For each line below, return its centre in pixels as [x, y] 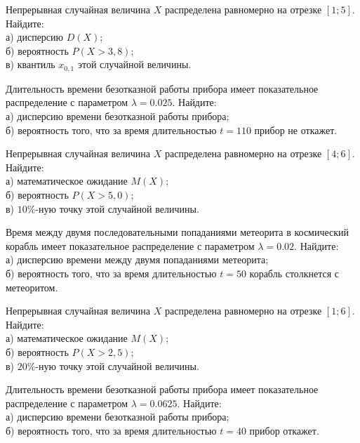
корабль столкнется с [294, 273]
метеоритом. [32, 287]
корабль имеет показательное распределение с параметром [130, 245]
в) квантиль [31, 64]
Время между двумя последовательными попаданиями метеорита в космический [178, 232]
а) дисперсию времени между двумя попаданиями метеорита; [137, 259]
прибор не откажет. [296, 130]
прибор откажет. [284, 430]
